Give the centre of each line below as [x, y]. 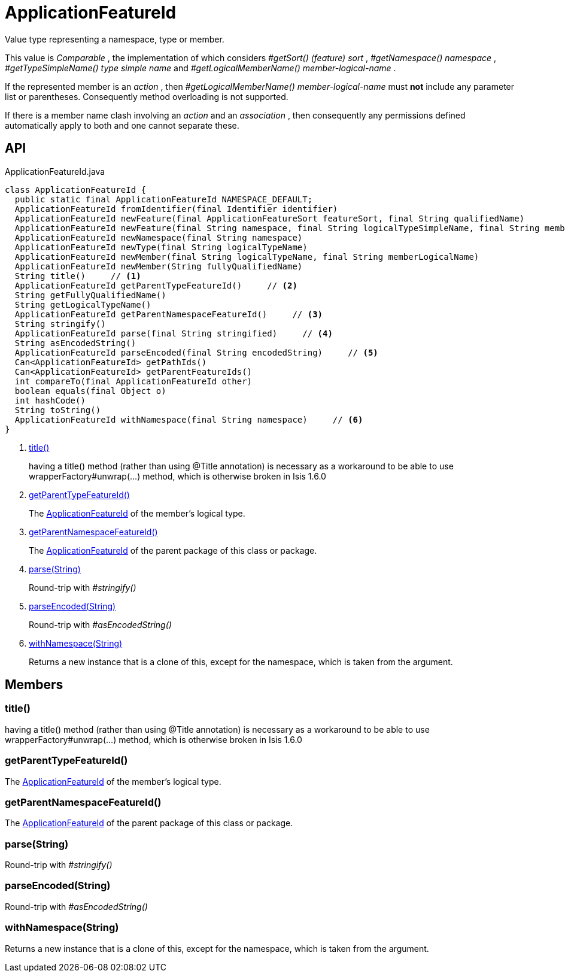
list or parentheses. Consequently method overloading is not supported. [147, 96]
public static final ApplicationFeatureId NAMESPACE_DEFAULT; [164, 199]
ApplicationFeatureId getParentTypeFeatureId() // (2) [156, 285]
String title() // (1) [78, 276]
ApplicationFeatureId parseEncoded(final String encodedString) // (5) [196, 352]
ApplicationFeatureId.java [55, 171]
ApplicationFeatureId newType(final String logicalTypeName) [161, 247]
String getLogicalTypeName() [83, 304]
